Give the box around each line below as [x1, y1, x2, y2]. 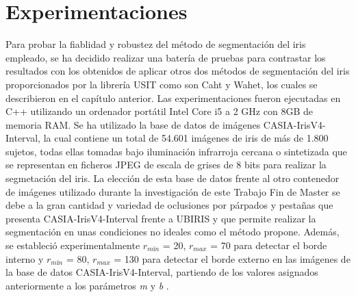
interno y [5, 251, 44, 266]
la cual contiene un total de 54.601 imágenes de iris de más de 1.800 [43, 131, 329, 145]
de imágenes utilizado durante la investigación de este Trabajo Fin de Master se [5, 184, 340, 198]
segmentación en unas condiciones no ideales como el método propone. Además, [5, 224, 340, 239]
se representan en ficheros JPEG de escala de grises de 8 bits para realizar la [5, 157, 327, 172]
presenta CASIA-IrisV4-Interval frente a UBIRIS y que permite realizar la [5, 211, 316, 225]
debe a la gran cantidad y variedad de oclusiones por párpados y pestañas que [5, 198, 333, 212]
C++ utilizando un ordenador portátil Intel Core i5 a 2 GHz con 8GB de [5, 104, 313, 118]
